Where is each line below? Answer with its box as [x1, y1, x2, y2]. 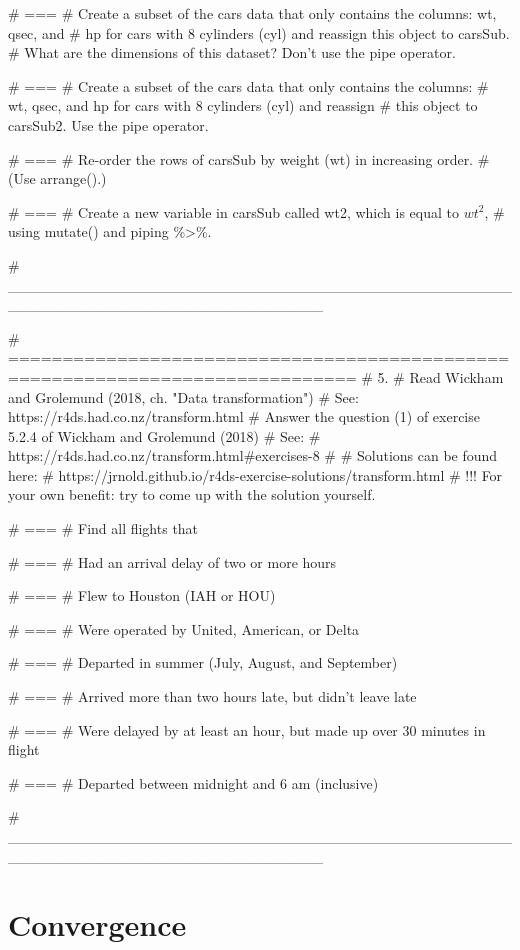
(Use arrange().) [8, 168, 107, 189]
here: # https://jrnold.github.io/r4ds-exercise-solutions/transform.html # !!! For [8, 464, 503, 485]
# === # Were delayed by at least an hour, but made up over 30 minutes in [8, 719, 486, 740]
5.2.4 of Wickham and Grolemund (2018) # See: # [8, 425, 321, 446]
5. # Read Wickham [377, 366, 504, 387]
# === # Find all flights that [8, 518, 199, 539]
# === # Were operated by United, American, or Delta [8, 618, 360, 639]
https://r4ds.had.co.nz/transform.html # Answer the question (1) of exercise [8, 406, 480, 427]
